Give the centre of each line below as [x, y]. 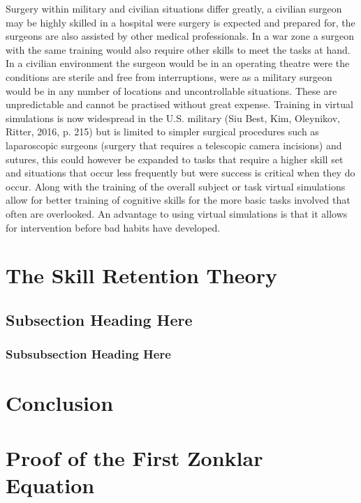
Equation [50, 485]
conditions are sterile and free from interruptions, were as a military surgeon [169, 76]
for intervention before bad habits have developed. [113, 227]
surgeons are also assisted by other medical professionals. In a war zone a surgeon [180, 36]
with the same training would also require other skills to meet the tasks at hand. [178, 49]
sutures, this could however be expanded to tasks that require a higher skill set [175, 159]
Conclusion [60, 403]
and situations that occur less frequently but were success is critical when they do [180, 173]
